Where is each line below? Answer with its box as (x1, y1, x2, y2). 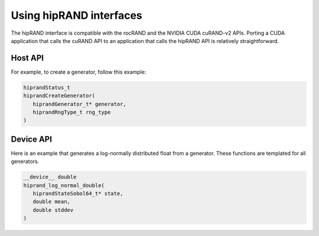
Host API (11, 53, 44, 63)
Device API (11, 134, 53, 144)
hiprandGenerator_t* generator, (32, 101, 126, 107)
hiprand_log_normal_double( (23, 182, 105, 188)
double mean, (32, 198, 71, 205)
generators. (11, 158, 40, 165)
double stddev (32, 207, 74, 213)
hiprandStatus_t (23, 84, 71, 91)
